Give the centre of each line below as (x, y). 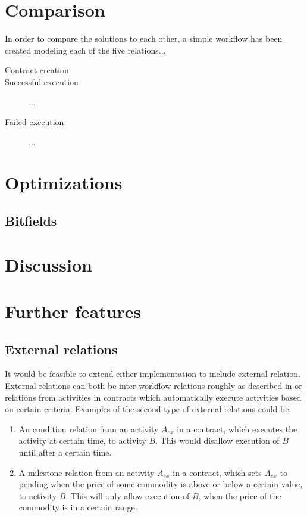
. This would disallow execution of (217, 440)
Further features (73, 311)
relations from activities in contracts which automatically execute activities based (153, 397)
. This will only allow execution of (128, 495)
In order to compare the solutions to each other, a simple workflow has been (144, 38)
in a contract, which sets (217, 472)
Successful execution (42, 81)
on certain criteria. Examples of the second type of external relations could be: (148, 409)
